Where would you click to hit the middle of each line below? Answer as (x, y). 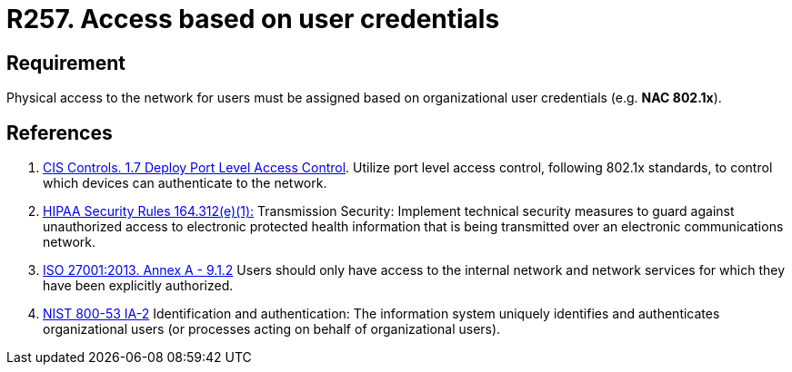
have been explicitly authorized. (138, 286)
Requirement (66, 63)
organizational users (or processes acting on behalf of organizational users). (272, 329)
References (60, 132)
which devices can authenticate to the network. (185, 183)
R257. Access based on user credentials (253, 19)
